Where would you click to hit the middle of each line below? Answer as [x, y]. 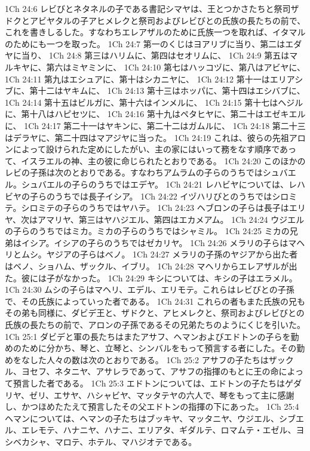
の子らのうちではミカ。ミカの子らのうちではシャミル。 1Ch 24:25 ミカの [147, 231]
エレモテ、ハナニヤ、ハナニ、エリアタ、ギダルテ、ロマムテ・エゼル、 [159, 430]
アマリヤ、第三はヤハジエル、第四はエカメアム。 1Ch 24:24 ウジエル [171, 219]
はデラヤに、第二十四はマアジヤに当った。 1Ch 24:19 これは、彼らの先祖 [147, 137]
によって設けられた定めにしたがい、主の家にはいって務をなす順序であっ [155, 149]
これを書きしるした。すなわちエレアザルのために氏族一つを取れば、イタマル [155, 32]
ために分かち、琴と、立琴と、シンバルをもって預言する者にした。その [159, 348]
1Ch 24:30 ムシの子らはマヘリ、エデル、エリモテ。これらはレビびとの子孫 [150, 289]
